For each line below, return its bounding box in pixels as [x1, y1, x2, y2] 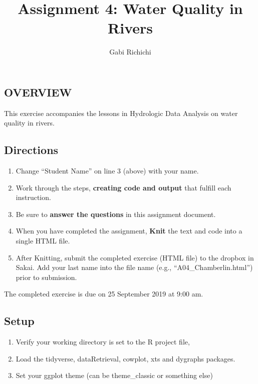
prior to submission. [16, 271, 77, 282]
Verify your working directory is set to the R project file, [16, 336, 190, 347]
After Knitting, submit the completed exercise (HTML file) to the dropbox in [16, 252, 254, 262]
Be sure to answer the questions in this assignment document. [16, 208, 216, 219]
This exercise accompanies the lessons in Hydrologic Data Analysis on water [4, 107, 238, 118]
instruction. [16, 192, 51, 202]
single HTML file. [16, 235, 70, 246]
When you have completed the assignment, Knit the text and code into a [16, 225, 242, 236]
